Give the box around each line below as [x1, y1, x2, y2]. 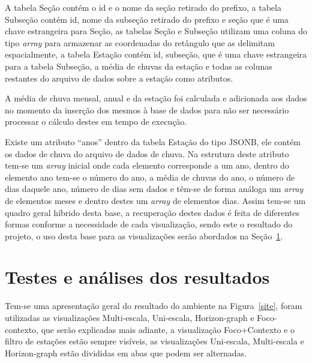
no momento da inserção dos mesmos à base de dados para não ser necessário [5, 103, 289, 116]
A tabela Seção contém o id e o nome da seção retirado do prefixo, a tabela [5, 1, 281, 13]
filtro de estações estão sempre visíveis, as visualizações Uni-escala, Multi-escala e [5, 335, 304, 347]
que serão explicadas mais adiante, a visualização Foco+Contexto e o [41, 323, 295, 335]
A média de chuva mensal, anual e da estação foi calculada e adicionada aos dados [5, 92, 307, 104]
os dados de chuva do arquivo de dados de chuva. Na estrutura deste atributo [5, 147, 289, 160]
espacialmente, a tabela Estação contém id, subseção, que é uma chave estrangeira [5, 48, 307, 61]
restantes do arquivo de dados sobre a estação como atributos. [5, 71, 233, 84]
